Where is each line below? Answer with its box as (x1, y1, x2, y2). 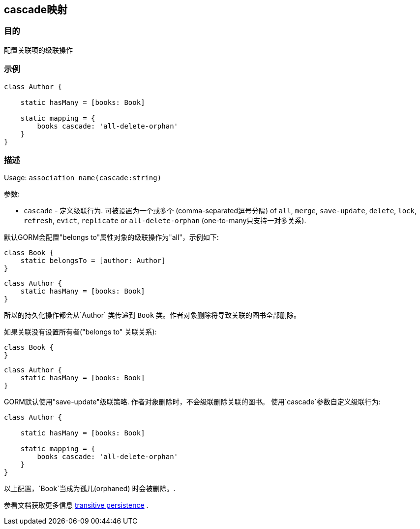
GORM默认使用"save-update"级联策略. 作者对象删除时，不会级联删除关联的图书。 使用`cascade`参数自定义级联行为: (4, 397, 381, 406)
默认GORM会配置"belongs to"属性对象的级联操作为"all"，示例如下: (4, 233, 219, 242)
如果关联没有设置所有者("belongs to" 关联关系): (4, 328, 157, 336)
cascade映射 (4, 3, 68, 16)
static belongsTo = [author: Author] (20, 257, 166, 265)
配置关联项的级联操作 (4, 45, 73, 54)
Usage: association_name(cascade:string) (4, 173, 162, 182)
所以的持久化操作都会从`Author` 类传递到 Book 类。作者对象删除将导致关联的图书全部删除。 (4, 311, 301, 320)
